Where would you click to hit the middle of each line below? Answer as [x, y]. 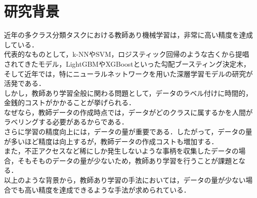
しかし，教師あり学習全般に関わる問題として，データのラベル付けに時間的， [128, 93]
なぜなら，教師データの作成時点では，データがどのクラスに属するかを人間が [128, 112]
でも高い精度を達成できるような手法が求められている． [101, 189]
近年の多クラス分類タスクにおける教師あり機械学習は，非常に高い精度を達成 [128, 35]
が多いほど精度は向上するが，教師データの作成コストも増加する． [111, 141]
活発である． [25, 83]
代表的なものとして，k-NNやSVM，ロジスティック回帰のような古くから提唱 [127, 54]
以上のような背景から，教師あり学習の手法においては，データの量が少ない [125, 180]
